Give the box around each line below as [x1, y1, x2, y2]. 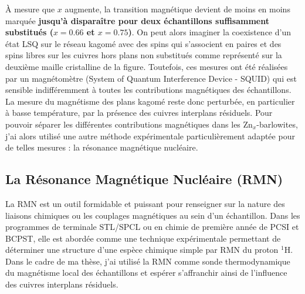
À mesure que [5, 3, 55, 15]
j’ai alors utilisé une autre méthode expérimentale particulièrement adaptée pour [5, 129, 295, 142]
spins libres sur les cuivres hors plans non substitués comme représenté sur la [5, 49, 282, 61]
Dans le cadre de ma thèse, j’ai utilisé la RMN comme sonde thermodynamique [5, 255, 290, 267]
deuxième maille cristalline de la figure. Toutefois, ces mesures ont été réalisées [5, 60, 288, 72]
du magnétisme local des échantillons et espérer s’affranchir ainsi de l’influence [5, 266, 287, 279]
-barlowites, [256, 118, 298, 130]
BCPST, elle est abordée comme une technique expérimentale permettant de [5, 232, 281, 244]
